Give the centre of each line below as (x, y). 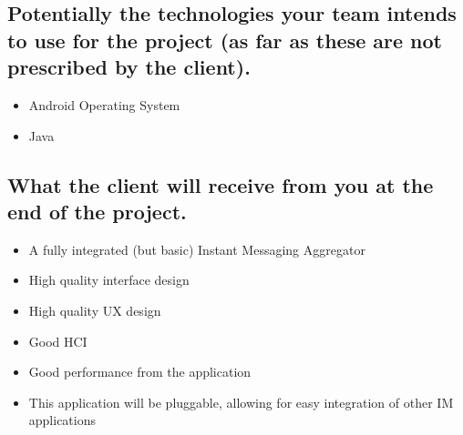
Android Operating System (104, 104)
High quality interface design (109, 280)
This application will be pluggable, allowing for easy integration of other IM (241, 402)
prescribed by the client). (129, 67)
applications (62, 420)
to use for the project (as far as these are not (225, 40)
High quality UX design (95, 310)
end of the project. (97, 211)
